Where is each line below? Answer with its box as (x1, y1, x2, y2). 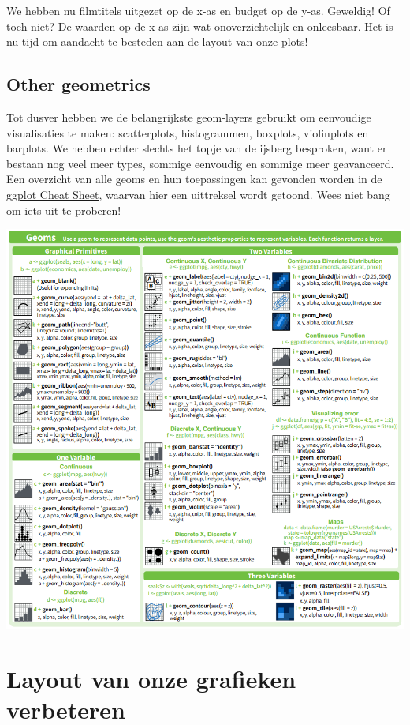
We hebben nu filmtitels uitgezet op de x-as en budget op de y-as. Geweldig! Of (6, 2, 390, 18)
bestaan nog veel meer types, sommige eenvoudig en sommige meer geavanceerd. (6, 155, 394, 171)
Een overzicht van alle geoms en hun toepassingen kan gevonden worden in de (6, 171, 382, 187)
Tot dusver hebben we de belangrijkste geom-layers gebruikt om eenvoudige (6, 108, 371, 125)
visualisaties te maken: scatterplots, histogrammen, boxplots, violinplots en (6, 124, 369, 141)
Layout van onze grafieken (6, 662, 296, 694)
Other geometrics (6, 72, 151, 96)
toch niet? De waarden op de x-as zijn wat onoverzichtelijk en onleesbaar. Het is (6, 17, 393, 34)
